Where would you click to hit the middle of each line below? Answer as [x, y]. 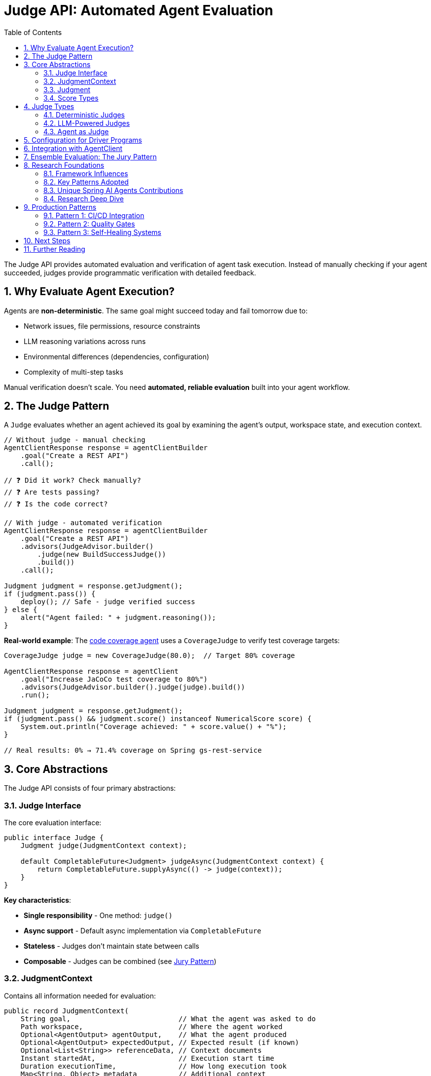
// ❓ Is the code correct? [56, 504]
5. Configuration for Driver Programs [83, 140]
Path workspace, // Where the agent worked [151, 1026]
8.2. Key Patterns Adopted [86, 182]
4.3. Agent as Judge [76, 131]
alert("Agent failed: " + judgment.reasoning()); [118, 618]
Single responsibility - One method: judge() [98, 916]
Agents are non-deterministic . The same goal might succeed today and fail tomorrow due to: [156, 310]
